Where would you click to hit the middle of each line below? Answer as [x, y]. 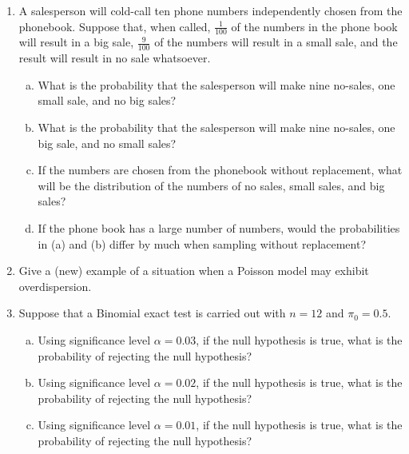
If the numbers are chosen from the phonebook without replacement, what [220, 170]
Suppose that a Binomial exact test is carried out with [152, 313]
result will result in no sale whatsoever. [115, 58]
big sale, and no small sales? [107, 143]
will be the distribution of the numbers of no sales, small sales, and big [211, 185]
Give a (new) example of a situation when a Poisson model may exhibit [194, 271]
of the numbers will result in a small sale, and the [276, 42]
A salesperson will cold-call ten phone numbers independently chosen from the [210, 10]
